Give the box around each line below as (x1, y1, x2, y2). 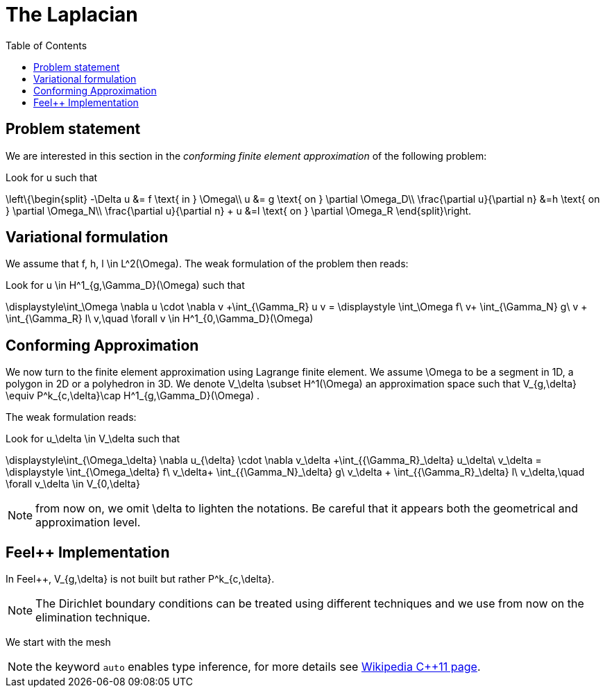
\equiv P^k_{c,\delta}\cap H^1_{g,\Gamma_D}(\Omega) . (6, 390, 260, 402)
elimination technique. (35, 610, 151, 625)
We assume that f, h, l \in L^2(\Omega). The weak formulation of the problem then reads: (6, 258, 409, 270)
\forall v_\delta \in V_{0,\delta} (6, 478, 140, 490)
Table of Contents (6, 39, 87, 51)
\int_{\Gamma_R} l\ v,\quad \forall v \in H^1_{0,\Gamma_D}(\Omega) (6, 312, 314, 325)
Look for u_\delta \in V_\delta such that (6, 433, 180, 445)
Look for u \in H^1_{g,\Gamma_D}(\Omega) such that (6, 279, 245, 292)
